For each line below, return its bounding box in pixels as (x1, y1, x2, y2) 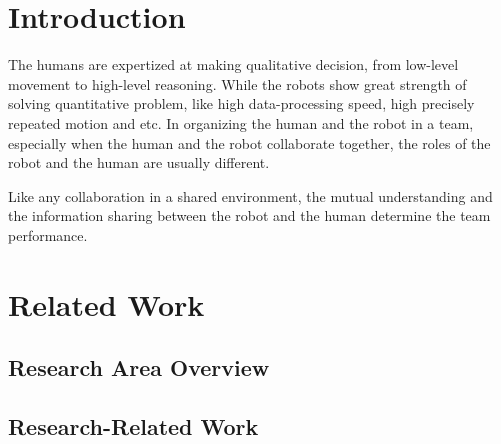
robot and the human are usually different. (8, 152, 270, 173)
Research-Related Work (8, 411, 259, 442)
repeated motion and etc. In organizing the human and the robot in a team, (8, 112, 474, 133)
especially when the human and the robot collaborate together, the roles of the (8, 132, 491, 153)
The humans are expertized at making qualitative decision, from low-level (8, 54, 459, 75)
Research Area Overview (8, 352, 270, 383)
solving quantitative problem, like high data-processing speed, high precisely (8, 93, 475, 114)
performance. (8, 224, 88, 245)
